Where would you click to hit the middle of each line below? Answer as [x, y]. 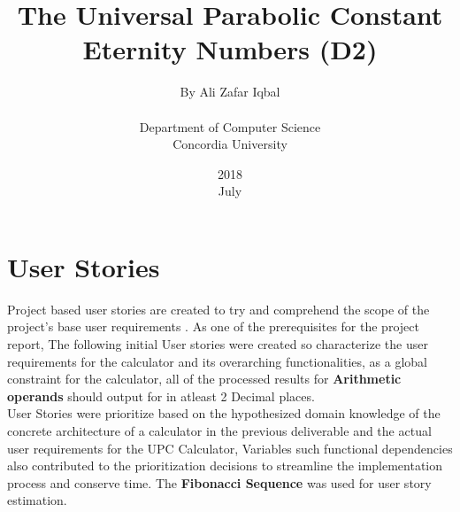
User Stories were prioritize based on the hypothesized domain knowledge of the [224, 413]
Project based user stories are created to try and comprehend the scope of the [218, 309]
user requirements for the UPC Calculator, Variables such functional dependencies [230, 448]
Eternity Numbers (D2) [230, 49]
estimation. [37, 500]
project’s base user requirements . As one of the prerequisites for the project [213, 326]
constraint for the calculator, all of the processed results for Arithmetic [204, 379]
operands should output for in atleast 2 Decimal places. [161, 396]
